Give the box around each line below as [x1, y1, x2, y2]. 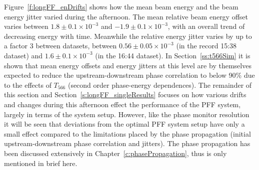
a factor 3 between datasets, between [4, 40, 117, 51]
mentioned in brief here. [4, 158, 77, 168]
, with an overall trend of [167, 21, 245, 31]
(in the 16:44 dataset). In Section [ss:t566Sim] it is [95, 50, 250, 60]
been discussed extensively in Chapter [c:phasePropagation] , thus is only [4, 148, 227, 158]
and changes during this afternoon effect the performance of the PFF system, [4, 99, 241, 109]
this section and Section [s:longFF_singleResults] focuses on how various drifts [4, 89, 246, 100]
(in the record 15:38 [176, 40, 237, 51]
